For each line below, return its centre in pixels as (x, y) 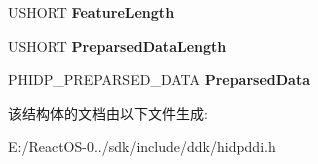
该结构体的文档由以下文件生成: (108, 112)
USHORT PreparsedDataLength (117, 45)
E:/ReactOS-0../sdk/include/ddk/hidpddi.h (142, 146)
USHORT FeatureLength (91, 12)
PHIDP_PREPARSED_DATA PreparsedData (159, 79)
